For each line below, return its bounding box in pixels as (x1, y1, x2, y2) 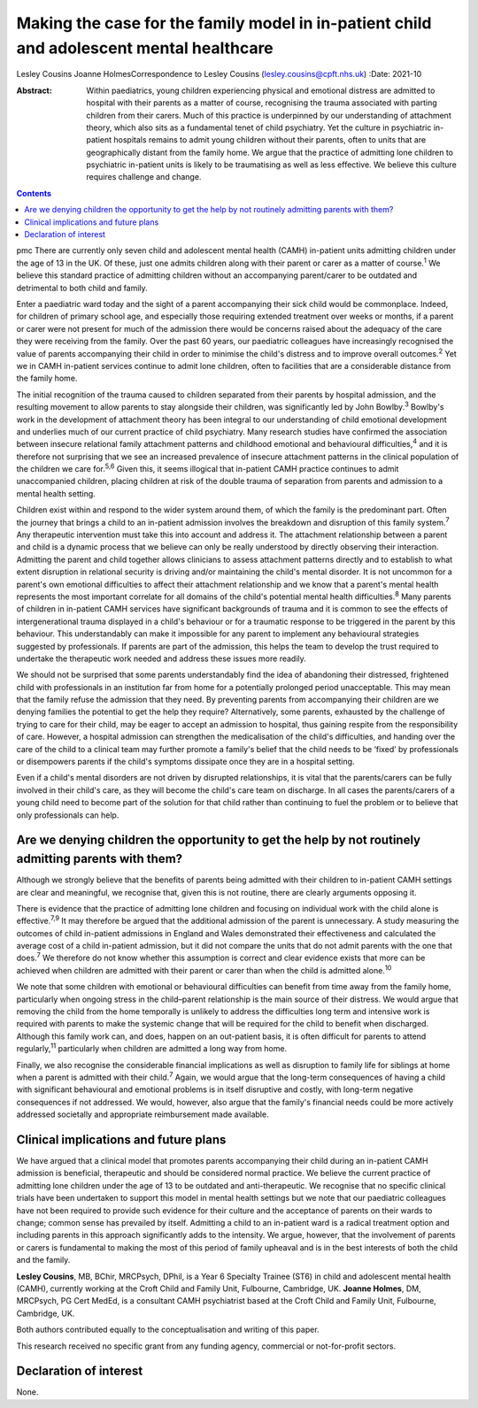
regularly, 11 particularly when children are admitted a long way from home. (16, 1042, 288, 1054)
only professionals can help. (16, 810, 119, 820)
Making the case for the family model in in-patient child (16, 13, 432, 33)
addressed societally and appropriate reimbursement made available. (16, 1109, 269, 1119)
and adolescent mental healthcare (16, 38, 274, 58)
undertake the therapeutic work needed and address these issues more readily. (16, 653, 307, 664)
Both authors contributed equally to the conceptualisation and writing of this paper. (16, 1324, 320, 1335)
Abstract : (16, 85, 52, 96)
